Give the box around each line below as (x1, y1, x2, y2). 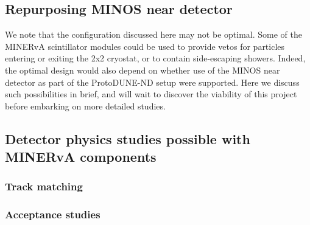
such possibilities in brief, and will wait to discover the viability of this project (5, 88, 297, 100)
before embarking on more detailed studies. (5, 99, 166, 112)
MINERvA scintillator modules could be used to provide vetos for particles (5, 40, 285, 52)
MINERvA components (5, 147, 157, 166)
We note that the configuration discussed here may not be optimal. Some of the (5, 28, 302, 41)
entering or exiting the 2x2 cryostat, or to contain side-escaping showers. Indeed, (5, 52, 306, 64)
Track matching (5, 179, 83, 194)
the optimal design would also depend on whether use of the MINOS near (5, 63, 280, 76)
